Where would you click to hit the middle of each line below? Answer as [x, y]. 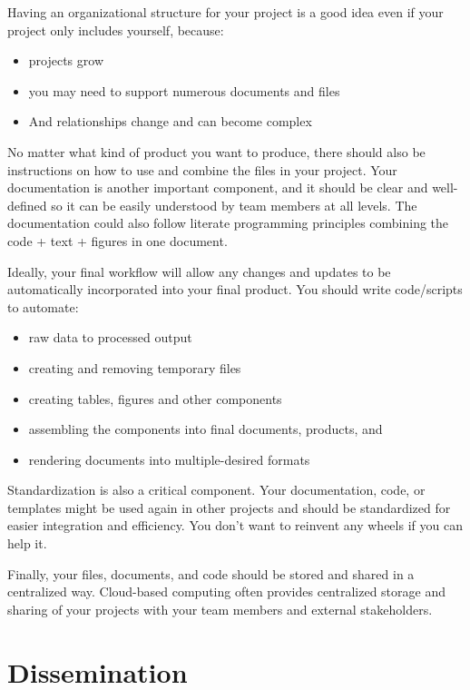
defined [27, 205]
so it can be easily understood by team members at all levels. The [234, 205]
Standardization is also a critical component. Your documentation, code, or [216, 490]
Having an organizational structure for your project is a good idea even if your [225, 12]
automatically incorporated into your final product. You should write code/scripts [235, 289]
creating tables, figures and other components [155, 398]
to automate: [43, 306]
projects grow [66, 60]
